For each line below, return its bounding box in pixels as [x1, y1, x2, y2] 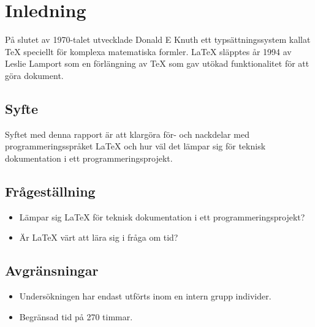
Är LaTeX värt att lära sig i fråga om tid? [19, 231, 178, 244]
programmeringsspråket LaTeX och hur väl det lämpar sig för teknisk [5, 140, 266, 152]
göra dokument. [5, 69, 64, 81]
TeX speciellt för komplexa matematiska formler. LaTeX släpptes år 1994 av [5, 45, 292, 58]
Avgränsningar [5, 261, 99, 280]
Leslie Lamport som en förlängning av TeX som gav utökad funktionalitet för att [5, 57, 309, 70]
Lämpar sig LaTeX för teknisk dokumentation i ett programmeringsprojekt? [19, 210, 305, 223]
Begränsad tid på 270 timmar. [19, 310, 133, 323]
